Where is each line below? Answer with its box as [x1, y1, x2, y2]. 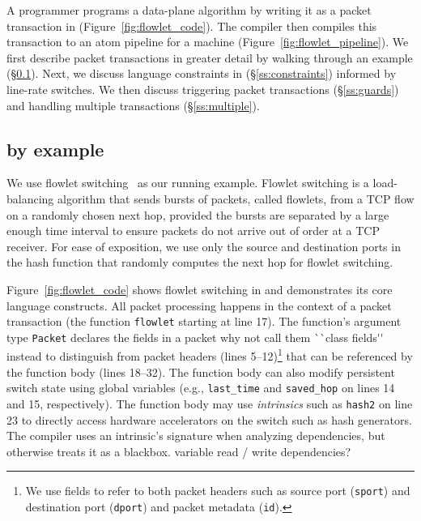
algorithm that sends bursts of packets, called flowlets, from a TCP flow [57, 190, 415, 207]
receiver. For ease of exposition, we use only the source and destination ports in [6, 237, 401, 254]
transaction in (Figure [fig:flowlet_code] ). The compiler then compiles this [6, 17, 377, 34]
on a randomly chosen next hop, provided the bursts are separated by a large [6, 206, 389, 223]
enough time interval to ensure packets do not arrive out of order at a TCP [6, 222, 381, 239]
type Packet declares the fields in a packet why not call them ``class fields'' [6, 328, 384, 345]
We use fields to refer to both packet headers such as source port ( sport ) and [25, 482, 410, 499]
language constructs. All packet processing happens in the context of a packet [6, 297, 392, 314]
